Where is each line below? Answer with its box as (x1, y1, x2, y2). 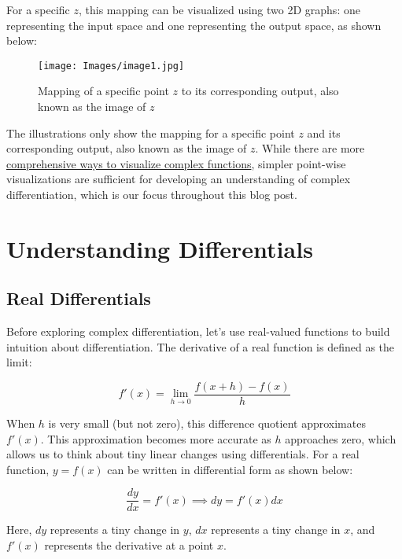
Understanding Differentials (6, 232, 313, 264)
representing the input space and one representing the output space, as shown (6, 17, 382, 33)
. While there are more (255, 140, 365, 156)
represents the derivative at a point (44, 537, 214, 553)
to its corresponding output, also (181, 83, 339, 99)
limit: (6, 354, 32, 370)
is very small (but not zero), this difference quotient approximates (48, 415, 366, 432)
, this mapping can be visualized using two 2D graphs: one (79, 2, 360, 17)
